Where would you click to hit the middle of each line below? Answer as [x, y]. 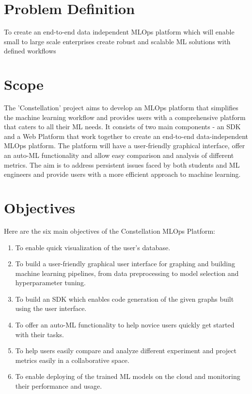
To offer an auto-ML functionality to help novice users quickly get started [125, 325]
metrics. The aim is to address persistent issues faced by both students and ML [122, 164]
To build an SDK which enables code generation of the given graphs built [125, 299]
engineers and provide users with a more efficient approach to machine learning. [122, 174]
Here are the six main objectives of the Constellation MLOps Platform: [110, 231]
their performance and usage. [59, 386]
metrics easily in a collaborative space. [72, 360]
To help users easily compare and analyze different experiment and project [126, 351]
